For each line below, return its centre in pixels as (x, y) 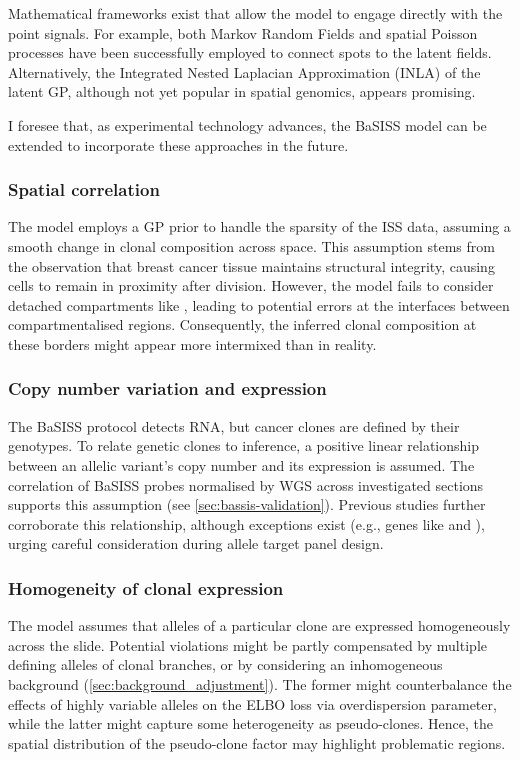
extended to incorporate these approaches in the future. (178, 144)
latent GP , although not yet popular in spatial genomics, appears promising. (242, 91)
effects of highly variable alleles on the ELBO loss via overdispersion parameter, (252, 703)
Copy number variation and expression (167, 388)
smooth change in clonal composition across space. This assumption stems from (251, 245)
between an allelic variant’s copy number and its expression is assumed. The (241, 464)
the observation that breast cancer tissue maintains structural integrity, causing (251, 265)
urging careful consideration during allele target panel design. (196, 543)
